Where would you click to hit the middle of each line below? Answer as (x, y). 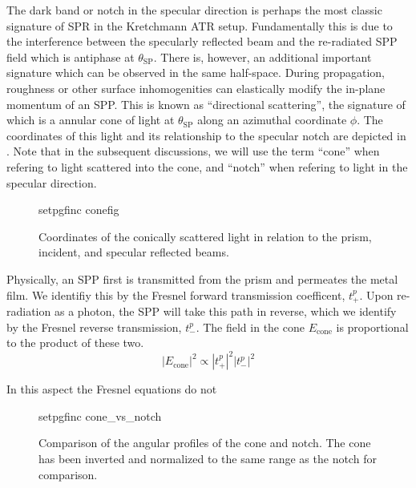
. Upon (376, 294)
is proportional (372, 327)
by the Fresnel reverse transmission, (94, 327)
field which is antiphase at (71, 56)
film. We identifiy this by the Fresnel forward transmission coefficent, (176, 294)
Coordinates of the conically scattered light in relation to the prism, (205, 236)
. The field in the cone (250, 327)
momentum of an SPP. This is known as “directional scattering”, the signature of (206, 104)
